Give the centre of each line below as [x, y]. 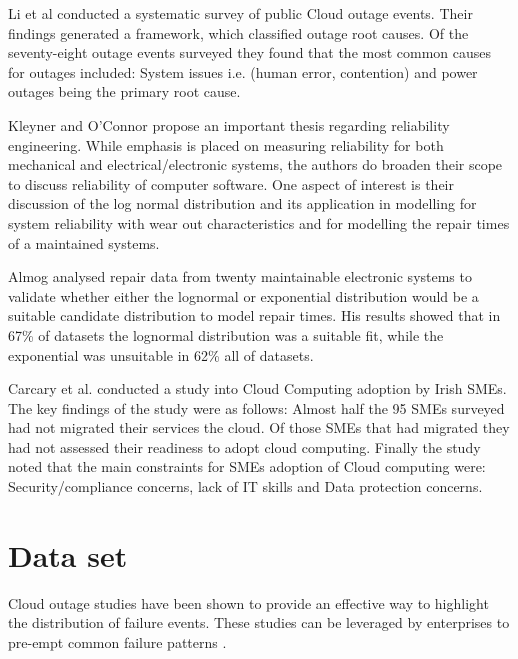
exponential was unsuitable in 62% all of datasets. [161, 354]
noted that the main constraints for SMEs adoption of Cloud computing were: [247, 466]
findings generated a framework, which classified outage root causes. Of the [238, 32]
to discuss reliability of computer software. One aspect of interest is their [231, 183]
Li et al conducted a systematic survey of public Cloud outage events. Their [240, 13]
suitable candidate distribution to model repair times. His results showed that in [254, 315]
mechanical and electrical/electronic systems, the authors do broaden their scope [255, 164]
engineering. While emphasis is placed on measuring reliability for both [226, 144]
